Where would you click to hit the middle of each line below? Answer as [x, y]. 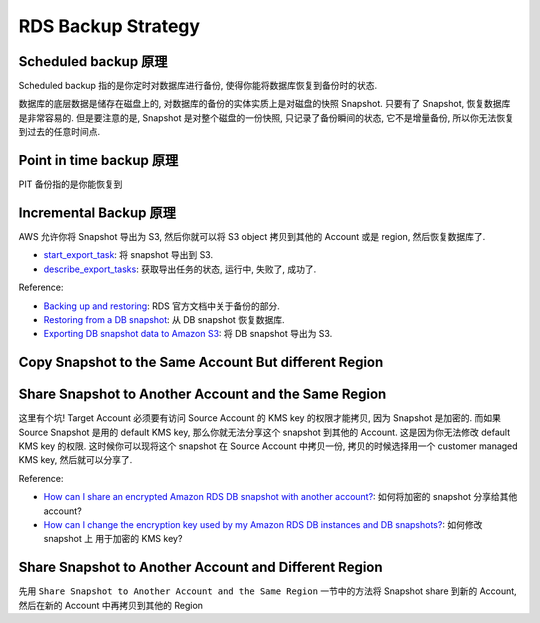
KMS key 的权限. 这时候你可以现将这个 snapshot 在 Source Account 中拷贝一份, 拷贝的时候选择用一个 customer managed [268, 446]
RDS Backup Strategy [109, 26]
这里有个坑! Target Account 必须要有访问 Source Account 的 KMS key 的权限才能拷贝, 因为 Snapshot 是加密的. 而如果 [260, 418]
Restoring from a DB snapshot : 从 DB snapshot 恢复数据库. [164, 319]
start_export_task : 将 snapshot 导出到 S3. [128, 255]
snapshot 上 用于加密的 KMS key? [113, 539]
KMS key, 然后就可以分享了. [75, 460]
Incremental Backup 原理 [97, 212]
